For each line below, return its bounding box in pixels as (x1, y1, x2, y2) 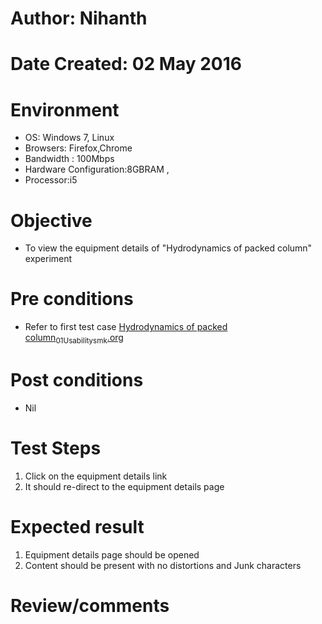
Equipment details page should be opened (24, 548, 200, 561)
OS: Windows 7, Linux (24, 132, 115, 144)
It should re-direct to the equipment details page (24, 480, 225, 492)
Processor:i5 (24, 174, 78, 186)
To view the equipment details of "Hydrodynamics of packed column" (24, 242, 313, 254)
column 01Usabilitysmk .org (24, 332, 124, 346)
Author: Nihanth (10, 7, 148, 30)
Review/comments (10, 594, 170, 617)
